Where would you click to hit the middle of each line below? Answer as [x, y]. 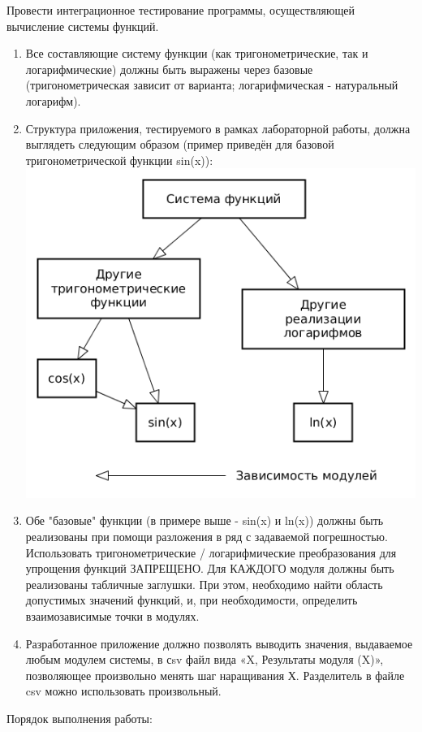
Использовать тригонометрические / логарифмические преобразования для [211, 552]
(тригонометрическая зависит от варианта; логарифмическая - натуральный [212, 85]
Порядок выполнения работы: [80, 718]
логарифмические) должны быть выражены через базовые [169, 69]
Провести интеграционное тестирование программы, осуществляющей [181, 10]
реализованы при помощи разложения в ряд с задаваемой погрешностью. [207, 536]
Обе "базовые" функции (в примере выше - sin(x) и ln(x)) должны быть [205, 520]
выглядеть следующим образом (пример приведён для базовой [180, 144]
